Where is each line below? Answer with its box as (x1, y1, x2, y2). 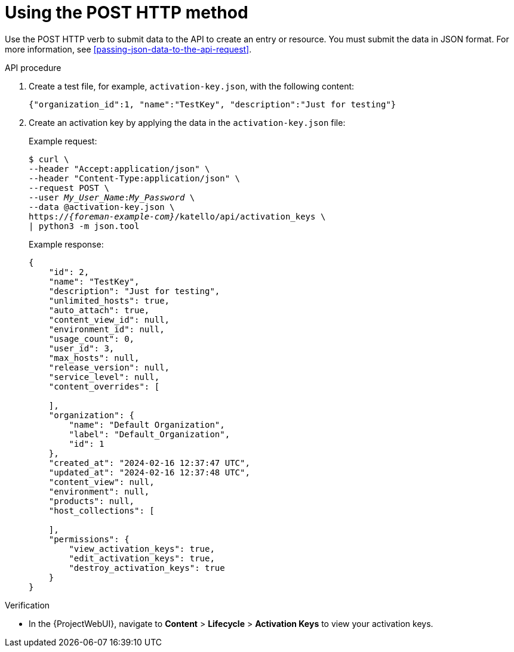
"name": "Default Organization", (69, 419, 225, 429)
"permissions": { (48, 534, 130, 544)
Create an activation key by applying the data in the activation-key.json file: (29, 117, 346, 128)
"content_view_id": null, (48, 314, 170, 325)
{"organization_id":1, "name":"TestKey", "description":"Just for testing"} (29, 99, 396, 109)
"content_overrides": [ (48, 381, 160, 391)
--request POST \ (29, 183, 109, 193)
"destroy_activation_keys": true (69, 563, 225, 573)
